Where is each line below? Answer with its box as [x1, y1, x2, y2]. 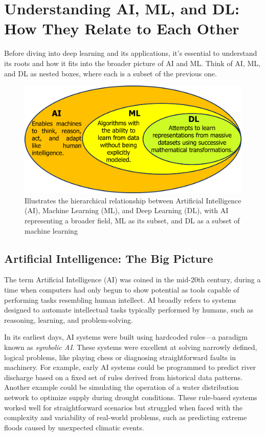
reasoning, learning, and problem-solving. [4, 314, 133, 325]
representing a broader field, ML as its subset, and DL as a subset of [25, 215, 240, 225]
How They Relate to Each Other [4, 18, 239, 39]
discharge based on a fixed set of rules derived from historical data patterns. [4, 371, 242, 382]
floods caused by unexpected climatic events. [4, 422, 144, 432]
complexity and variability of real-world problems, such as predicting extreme [4, 412, 247, 423]
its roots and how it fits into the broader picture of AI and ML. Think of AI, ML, [4, 57, 260, 68]
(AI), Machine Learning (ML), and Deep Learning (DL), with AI [25, 205, 229, 216]
